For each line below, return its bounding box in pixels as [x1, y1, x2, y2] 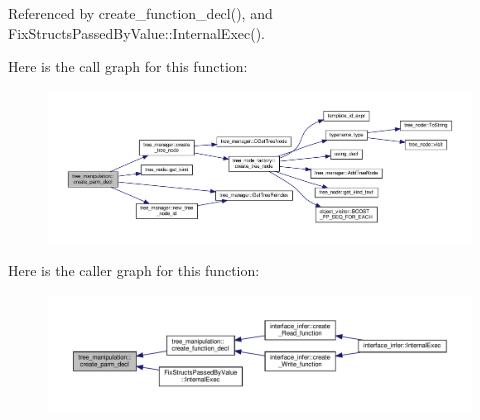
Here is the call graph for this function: [8, 56, 248, 77]
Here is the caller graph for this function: [8, 260, 260, 281]
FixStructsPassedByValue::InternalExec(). [8, 22, 266, 43]
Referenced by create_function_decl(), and [8, 3, 273, 23]
